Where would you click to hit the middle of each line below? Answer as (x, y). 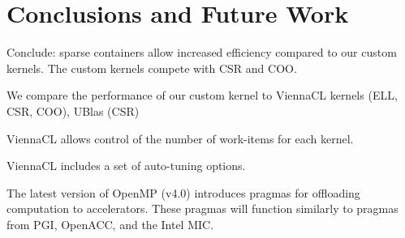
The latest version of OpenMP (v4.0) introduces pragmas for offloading (183, 192)
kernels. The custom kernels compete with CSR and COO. (152, 68)
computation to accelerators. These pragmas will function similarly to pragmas (202, 208)
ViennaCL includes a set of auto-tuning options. (126, 166)
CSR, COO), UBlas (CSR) (73, 110)
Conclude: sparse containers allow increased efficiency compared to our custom (202, 52)
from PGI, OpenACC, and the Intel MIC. (110, 224)
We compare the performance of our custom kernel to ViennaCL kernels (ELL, (202, 95)
